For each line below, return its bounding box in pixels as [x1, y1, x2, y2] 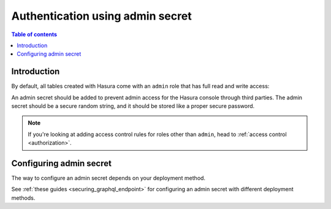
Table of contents [11, 31, 58, 38]
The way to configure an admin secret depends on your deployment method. [11, 175, 205, 182]
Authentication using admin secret [11, 9, 192, 23]
